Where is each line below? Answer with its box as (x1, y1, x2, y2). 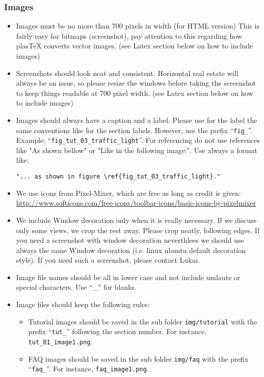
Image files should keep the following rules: (16, 299, 150, 310)
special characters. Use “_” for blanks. (16, 282, 137, 292)
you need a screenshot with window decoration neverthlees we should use (16, 235, 244, 245)
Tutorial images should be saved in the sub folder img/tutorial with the (28, 316, 257, 326)
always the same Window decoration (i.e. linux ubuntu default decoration (16, 244, 246, 255)
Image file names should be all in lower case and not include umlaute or (16, 271, 241, 282)
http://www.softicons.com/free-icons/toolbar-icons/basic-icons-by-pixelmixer (16, 197, 256, 208)
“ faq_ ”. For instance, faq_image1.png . (28, 363, 149, 374)
